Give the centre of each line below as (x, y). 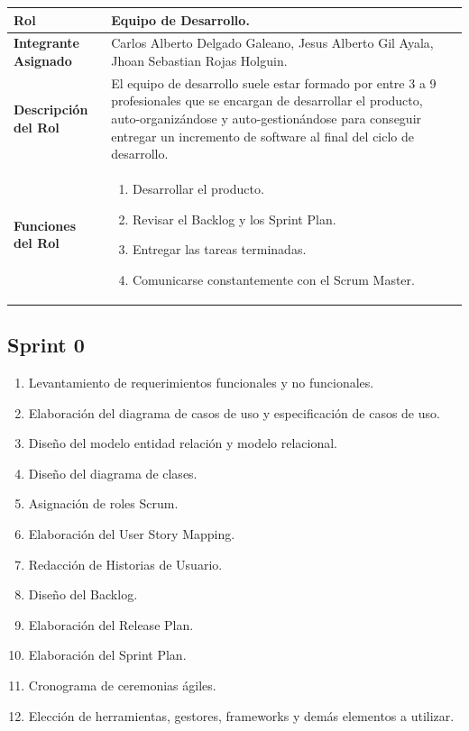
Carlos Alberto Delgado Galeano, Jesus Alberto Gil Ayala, (272, 43)
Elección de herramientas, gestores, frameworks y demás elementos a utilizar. (241, 715)
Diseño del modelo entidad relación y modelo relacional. (183, 443)
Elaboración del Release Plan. (111, 624)
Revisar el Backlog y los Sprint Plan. (234, 219)
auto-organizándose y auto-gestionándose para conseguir (267, 118)
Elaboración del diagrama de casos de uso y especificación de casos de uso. (234, 412)
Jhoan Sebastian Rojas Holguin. (199, 60)
